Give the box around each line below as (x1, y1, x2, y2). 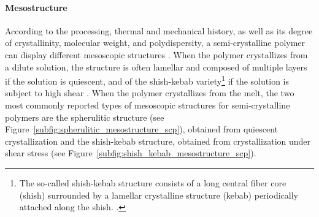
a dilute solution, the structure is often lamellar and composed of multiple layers (5, 60, 307, 73)
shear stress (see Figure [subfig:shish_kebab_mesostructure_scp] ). (5, 147, 256, 159)
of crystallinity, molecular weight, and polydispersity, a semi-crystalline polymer (5, 36, 306, 49)
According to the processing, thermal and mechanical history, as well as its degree (5, 24, 313, 37)
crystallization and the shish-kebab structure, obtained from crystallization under (5, 134, 311, 147)
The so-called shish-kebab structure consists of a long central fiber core (19, 176, 286, 189)
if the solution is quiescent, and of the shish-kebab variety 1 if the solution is (5, 73, 289, 87)
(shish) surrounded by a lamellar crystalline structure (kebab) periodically (19, 188, 298, 201)
